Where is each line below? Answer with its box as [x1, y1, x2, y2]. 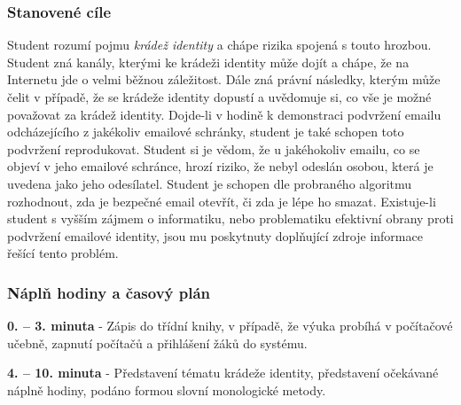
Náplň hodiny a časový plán [7, 281, 211, 303]
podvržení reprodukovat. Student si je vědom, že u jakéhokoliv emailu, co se [7, 139, 420, 158]
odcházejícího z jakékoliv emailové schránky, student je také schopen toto [7, 122, 404, 141]
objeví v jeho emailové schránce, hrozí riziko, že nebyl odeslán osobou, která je [7, 157, 434, 175]
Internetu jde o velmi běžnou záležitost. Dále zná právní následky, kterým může [7, 70, 441, 89]
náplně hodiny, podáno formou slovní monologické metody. [7, 380, 326, 399]
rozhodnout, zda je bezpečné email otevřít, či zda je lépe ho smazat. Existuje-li [7, 191, 436, 210]
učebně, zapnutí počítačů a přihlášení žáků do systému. [7, 333, 308, 352]
